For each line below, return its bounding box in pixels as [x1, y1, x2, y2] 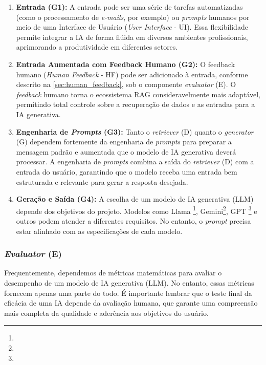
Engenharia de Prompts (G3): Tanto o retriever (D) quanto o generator [16, 126, 254, 137]
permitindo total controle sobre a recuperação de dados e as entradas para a [16, 99, 255, 110]
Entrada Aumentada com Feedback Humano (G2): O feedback [16, 58, 235, 69]
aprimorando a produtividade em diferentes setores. [16, 41, 178, 52]
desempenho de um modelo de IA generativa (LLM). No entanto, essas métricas [4, 277, 254, 288]
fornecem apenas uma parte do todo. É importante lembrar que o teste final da [4, 287, 252, 298]
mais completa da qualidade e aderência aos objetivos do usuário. [4, 307, 209, 318]
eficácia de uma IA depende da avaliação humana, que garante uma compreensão [4, 297, 258, 308]
